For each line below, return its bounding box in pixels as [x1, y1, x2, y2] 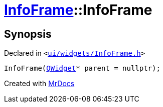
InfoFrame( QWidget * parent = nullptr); [4, 64, 160, 73]
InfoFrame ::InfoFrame [4, 1, 152, 18]
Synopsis [4, 27, 52, 40]
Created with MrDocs [4, 79, 75, 88]
